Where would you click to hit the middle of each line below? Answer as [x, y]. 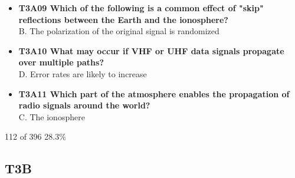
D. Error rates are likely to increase [83, 73]
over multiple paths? [61, 62]
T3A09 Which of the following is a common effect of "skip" [141, 8]
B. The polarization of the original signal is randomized [119, 31]
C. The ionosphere [52, 116]
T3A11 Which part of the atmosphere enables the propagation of [154, 93]
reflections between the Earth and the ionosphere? [123, 19]
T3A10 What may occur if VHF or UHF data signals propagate [151, 50]
